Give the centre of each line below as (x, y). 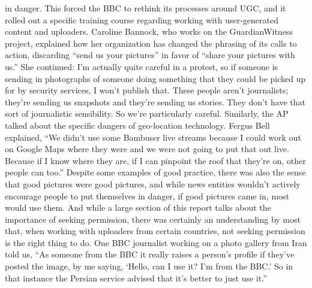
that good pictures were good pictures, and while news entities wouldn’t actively (153, 184)
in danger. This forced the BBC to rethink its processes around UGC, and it (145, 8)
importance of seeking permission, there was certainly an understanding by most (153, 219)
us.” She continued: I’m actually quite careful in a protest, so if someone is (142, 66)
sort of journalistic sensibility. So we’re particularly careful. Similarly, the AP (147, 113)
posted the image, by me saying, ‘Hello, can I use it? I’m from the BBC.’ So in (149, 266)
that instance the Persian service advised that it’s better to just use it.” (136, 278)
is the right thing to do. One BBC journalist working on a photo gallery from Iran (156, 242)
